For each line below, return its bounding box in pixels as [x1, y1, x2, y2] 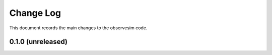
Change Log [9, 7, 61, 18]
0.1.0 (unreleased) [9, 38, 68, 46]
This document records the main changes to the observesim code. [9, 25, 148, 31]
